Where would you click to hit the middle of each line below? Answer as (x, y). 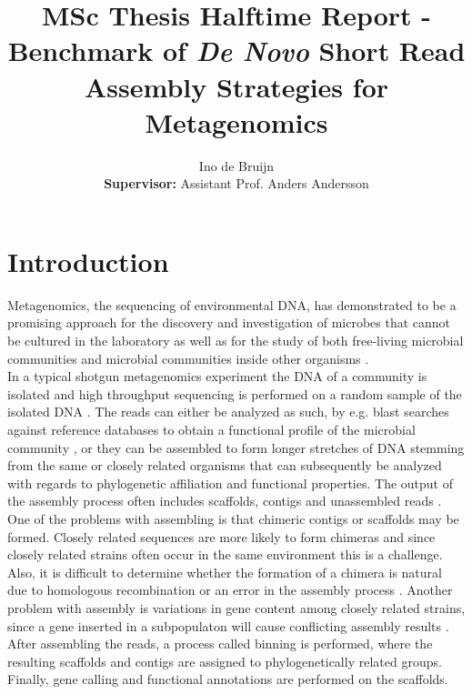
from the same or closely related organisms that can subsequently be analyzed (225, 465)
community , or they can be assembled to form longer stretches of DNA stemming (236, 447)
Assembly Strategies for (236, 86)
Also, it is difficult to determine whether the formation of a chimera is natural (225, 572)
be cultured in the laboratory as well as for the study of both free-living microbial (236, 340)
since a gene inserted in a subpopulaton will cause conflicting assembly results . (228, 625)
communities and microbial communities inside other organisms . (188, 358)
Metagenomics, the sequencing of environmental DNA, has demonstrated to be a (232, 304)
